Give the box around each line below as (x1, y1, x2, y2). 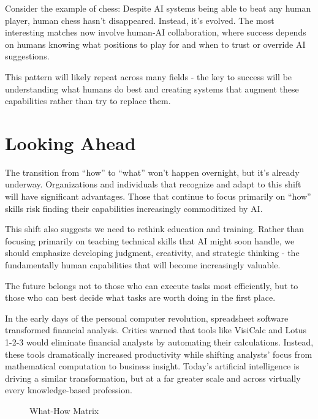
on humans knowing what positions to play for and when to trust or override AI (5, 37, 306, 50)
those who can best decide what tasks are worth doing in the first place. (5, 291, 276, 304)
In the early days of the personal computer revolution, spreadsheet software (5, 311, 289, 324)
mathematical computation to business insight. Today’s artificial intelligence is (5, 360, 300, 372)
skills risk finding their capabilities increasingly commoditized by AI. (5, 202, 263, 214)
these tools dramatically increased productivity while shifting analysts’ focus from (5, 347, 312, 360)
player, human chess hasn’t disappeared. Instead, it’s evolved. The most (5, 13, 274, 26)
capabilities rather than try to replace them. (5, 94, 171, 107)
